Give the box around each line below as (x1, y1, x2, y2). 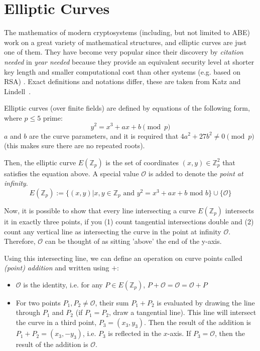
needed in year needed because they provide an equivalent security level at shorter (4, 56, 254, 67)
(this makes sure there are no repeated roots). (4, 140, 145, 151)
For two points (16, 297, 61, 307)
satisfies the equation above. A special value (4, 168, 139, 178)
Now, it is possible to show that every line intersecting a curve (4, 205, 196, 215)
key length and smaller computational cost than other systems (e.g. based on (4, 66, 241, 77)
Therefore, (4, 236, 36, 246)
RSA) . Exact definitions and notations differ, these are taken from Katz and (4, 76, 241, 87)
